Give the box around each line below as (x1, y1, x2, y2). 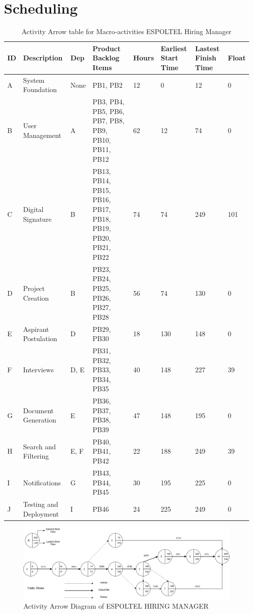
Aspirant (23, 324, 49, 334)
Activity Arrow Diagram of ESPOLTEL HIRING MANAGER (23, 601, 209, 611)
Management (23, 130, 62, 140)
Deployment (23, 508, 59, 518)
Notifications (23, 477, 61, 487)
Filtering (23, 451, 49, 461)
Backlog (92, 53, 120, 63)
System (23, 75, 45, 85)
